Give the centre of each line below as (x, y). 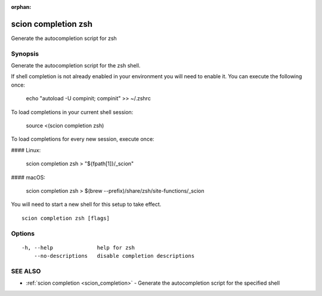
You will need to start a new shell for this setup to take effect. (86, 204)
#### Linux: (26, 150)
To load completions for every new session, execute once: (83, 139)
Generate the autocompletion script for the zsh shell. (76, 66)
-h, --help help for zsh (78, 247)
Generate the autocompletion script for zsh (64, 38)
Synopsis (25, 54)
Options (23, 233)
